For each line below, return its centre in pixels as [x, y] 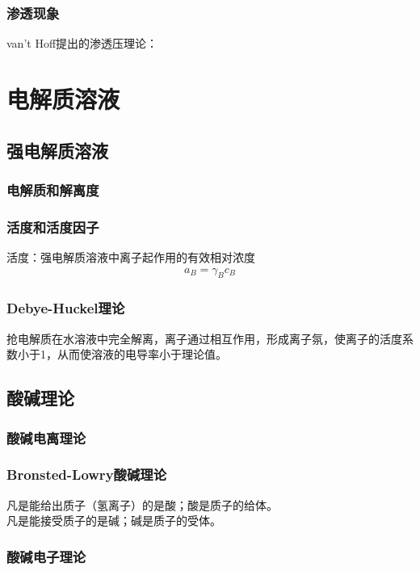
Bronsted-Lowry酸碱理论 [86, 474]
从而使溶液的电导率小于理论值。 [142, 354]
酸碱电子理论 [46, 556]
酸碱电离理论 [46, 437]
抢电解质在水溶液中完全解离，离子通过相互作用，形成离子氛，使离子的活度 [204, 338]
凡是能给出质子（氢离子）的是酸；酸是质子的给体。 [142, 504]
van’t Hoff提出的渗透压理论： [82, 43]
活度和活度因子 [53, 227]
